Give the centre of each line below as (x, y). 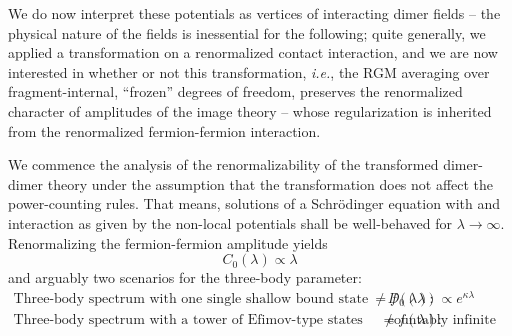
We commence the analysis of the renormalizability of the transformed (223, 164)
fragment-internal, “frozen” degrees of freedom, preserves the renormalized (235, 91)
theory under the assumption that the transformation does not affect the (270, 183)
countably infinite (441, 319)
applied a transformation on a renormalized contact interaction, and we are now (253, 52)
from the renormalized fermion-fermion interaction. (164, 130)
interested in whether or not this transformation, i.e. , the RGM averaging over (249, 71)
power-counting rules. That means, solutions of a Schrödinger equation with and (254, 203)
